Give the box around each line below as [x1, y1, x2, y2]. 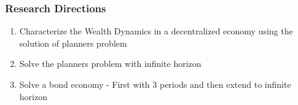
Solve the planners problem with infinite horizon [19, 57, 202, 70]
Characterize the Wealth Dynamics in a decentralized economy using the [19, 25, 293, 37]
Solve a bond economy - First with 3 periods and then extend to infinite [19, 78, 291, 90]
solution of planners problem [19, 36, 127, 49]
